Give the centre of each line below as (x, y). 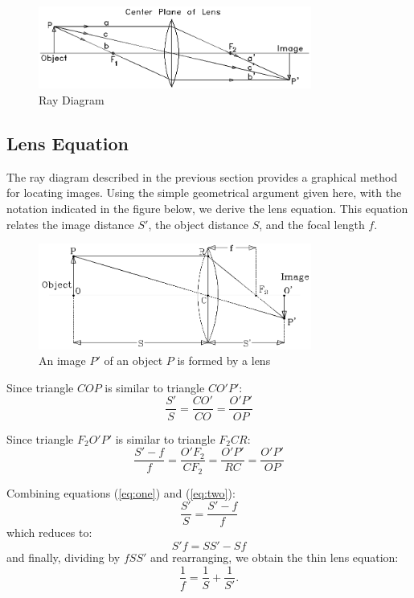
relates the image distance (70, 224)
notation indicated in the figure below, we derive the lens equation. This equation (207, 209)
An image (62, 360)
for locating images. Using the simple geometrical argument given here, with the (204, 193)
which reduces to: (49, 532)
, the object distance (198, 224)
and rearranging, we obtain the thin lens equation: (274, 557)
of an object (133, 360)
